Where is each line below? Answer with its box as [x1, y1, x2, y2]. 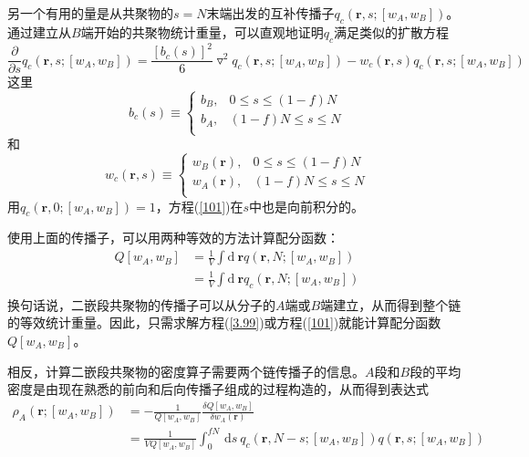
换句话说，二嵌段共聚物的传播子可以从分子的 [7, 295, 275, 314]
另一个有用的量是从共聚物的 [7, 4, 173, 22]
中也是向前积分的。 [249, 196, 365, 215]
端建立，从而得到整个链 [320, 295, 462, 314]
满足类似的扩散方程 [333, 22, 449, 41]
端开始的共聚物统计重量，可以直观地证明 [80, 22, 324, 41]
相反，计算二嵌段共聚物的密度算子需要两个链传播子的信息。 [7, 361, 365, 380]
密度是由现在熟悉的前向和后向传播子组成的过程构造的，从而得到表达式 [7, 379, 429, 399]
